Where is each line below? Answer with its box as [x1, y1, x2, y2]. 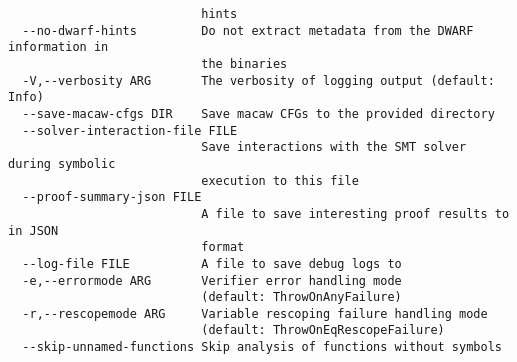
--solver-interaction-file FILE [22, 123, 238, 138]
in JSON [8, 223, 59, 238]
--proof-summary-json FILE [22, 190, 202, 205]
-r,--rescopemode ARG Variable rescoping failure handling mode [22, 306, 488, 321]
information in [8, 40, 109, 55]
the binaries [201, 56, 288, 71]
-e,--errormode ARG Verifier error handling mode [22, 273, 402, 288]
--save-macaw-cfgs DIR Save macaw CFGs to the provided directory [22, 106, 495, 121]
